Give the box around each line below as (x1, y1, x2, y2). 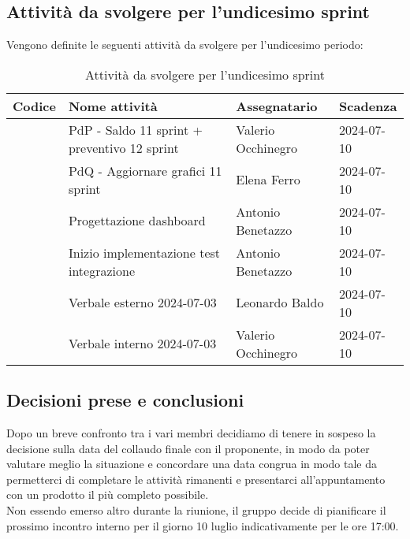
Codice (13, 96, 56, 115)
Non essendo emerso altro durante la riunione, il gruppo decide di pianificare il (6, 501, 386, 518)
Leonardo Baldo (236, 293, 324, 312)
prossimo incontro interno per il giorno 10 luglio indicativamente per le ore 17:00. (6, 517, 399, 533)
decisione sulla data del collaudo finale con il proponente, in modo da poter (6, 440, 370, 456)
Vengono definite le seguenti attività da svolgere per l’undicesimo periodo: (6, 36, 363, 53)
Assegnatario (236, 96, 318, 115)
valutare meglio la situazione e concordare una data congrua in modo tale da (6, 455, 378, 472)
